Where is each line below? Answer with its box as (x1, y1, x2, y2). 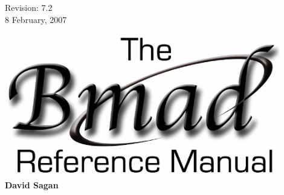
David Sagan (5, 178, 59, 191)
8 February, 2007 (5, 13, 67, 25)
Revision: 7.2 (5, 1, 53, 13)
